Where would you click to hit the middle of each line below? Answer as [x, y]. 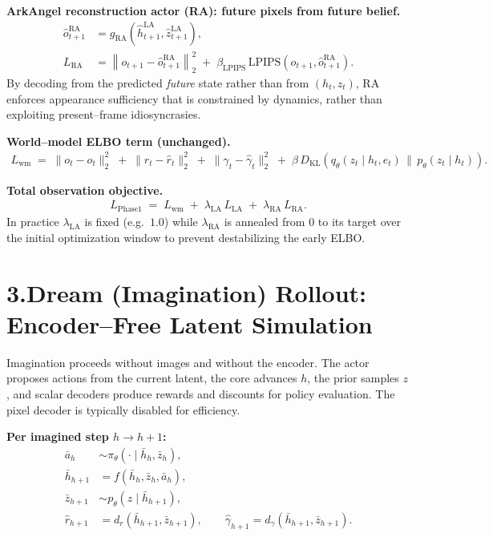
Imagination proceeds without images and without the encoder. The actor [188, 362]
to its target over [360, 222]
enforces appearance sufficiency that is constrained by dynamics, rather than [194, 98]
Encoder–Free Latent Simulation [190, 323]
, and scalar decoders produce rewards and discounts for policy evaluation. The [201, 393]
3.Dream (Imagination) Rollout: [186, 292]
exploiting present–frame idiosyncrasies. [104, 114]
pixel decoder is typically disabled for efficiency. [123, 409]
